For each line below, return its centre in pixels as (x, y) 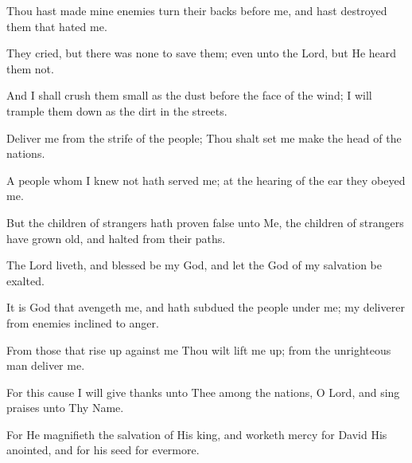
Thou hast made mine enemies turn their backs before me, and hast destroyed (197, 10)
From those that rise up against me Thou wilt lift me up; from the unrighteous (199, 349)
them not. (30, 68)
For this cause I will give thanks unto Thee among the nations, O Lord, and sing (203, 392)
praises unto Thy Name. (65, 408)
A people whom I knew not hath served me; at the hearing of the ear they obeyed (206, 180)
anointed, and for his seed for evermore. (103, 450)
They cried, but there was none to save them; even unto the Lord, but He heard (202, 53)
